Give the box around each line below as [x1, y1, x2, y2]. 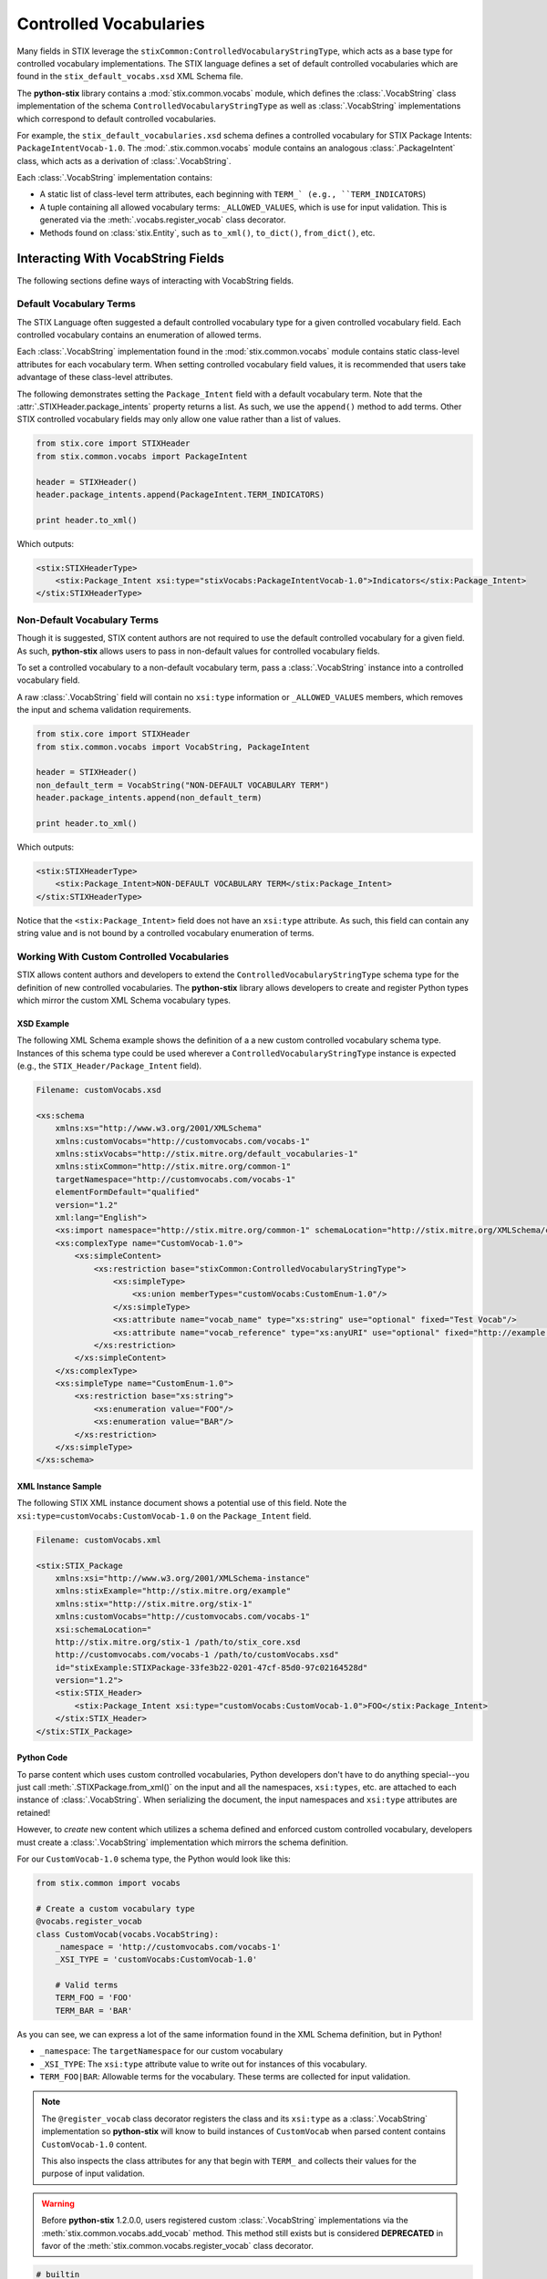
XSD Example [16, 1017, 70, 1029]
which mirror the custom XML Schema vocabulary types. [16, 995, 232, 1005]
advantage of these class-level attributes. [16, 372, 173, 383]
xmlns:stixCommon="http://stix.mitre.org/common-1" [55, 1161, 292, 1171]
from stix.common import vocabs [36, 1878, 181, 1888]
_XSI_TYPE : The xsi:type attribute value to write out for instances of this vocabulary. [39, 2058, 367, 2069]
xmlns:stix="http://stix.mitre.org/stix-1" [55, 1598, 253, 1609]
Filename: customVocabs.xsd [36, 1085, 161, 1096]
